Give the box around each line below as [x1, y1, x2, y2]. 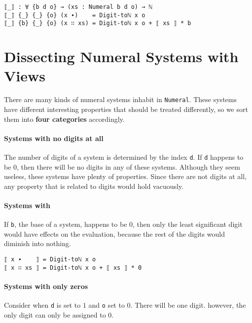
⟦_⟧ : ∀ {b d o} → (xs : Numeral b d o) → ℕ [4, 3, 152, 10]
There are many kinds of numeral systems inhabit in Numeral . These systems [4, 94, 237, 105]
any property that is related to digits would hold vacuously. [4, 180, 183, 191]
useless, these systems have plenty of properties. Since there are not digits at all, [4, 171, 247, 181]
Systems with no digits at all [4, 133, 104, 143]
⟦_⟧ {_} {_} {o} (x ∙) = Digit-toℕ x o [4, 11, 145, 19]
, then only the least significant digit [133, 219, 243, 229]
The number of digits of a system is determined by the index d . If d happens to [4, 151, 244, 162]
